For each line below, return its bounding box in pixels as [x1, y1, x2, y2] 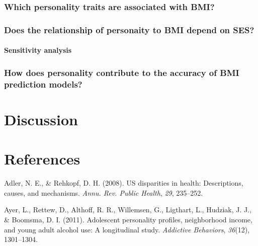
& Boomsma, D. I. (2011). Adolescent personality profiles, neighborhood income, [4, 214, 252, 224]
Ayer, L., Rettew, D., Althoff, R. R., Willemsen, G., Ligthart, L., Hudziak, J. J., [4, 204, 252, 215]
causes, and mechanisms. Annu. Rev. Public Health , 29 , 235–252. [4, 187, 203, 198]
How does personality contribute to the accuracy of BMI [4, 66, 239, 78]
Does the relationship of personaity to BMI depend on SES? [4, 23, 254, 36]
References [4, 148, 80, 169]
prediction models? [4, 77, 82, 90]
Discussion [4, 109, 78, 129]
